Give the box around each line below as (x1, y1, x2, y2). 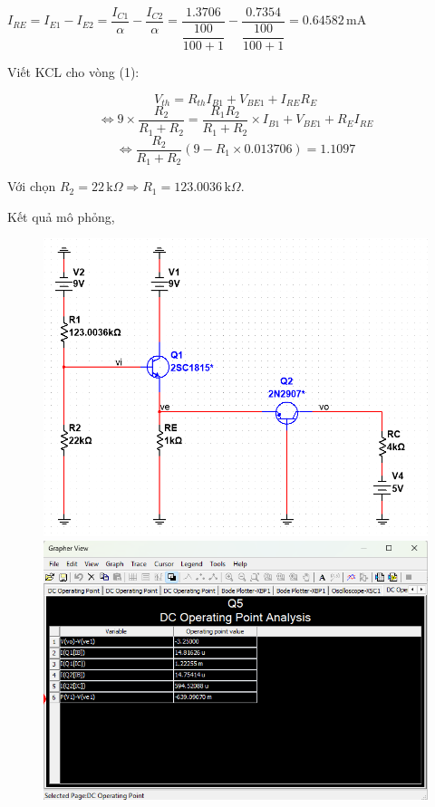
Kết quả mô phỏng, (7, 207, 115, 226)
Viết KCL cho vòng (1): (7, 62, 140, 81)
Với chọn (7, 177, 56, 196)
